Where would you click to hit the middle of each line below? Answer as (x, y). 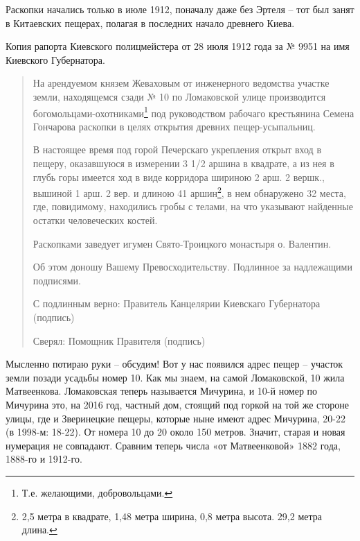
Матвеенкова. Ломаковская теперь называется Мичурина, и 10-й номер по (162, 391)
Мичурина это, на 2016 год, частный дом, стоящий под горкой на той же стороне (177, 404)
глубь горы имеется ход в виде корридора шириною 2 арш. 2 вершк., (179, 177)
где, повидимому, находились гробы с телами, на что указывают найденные (193, 206)
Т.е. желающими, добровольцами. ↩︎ (97, 492)
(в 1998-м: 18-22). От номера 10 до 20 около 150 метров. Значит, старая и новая (175, 432)
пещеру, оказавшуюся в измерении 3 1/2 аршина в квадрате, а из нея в (183, 163)
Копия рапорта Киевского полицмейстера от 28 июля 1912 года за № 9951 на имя (178, 46)
